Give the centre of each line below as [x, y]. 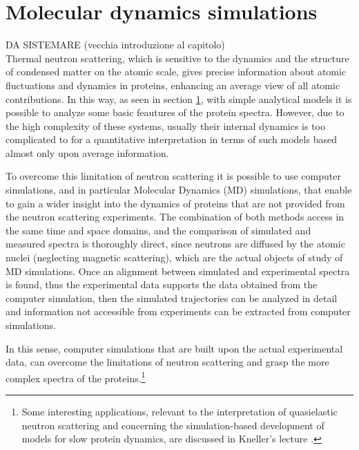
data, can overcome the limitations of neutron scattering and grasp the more [167, 362]
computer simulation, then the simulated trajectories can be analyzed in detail [172, 298]
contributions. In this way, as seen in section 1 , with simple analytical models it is [179, 99]
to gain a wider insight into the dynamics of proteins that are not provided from [175, 203]
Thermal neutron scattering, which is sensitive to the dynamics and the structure [177, 58]
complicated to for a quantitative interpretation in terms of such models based [171, 139]
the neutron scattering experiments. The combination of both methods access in [175, 217]
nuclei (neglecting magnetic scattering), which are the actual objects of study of [174, 257]
